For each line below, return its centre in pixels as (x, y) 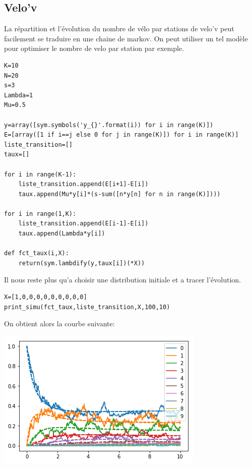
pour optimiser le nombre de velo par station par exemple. (94, 48)
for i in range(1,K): (40, 214)
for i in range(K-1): (40, 174)
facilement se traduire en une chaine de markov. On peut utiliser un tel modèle (126, 38)
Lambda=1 (19, 95)
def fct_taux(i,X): (37, 253)
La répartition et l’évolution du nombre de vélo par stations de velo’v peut (119, 28)
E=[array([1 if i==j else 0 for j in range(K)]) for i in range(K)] (121, 135)
